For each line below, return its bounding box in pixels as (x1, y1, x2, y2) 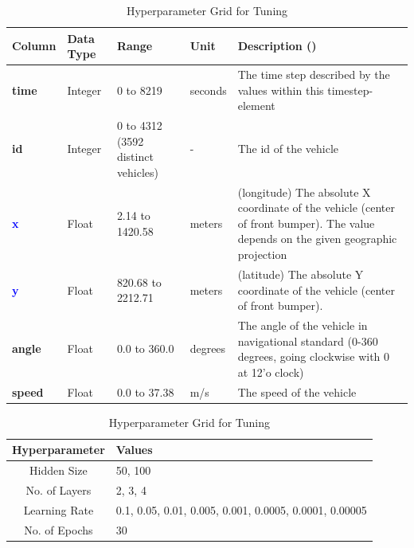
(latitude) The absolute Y (237, 265, 364, 282)
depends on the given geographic (237, 230, 397, 247)
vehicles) (116, 163, 159, 180)
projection (237, 246, 287, 263)
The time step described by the (237, 66, 390, 83)
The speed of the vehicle (237, 383, 357, 400)
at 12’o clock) (237, 363, 304, 380)
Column (12, 37, 57, 54)
